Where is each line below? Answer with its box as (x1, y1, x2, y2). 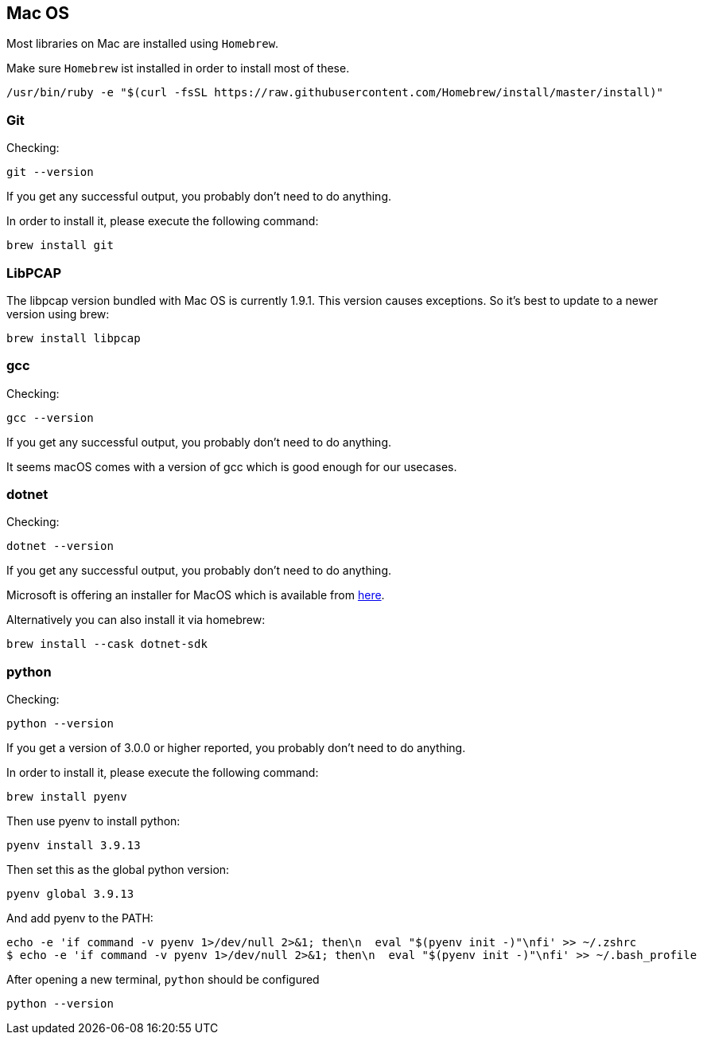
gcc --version (6, 411, 94, 424)
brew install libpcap (6, 331, 141, 345)
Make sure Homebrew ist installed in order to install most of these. (6, 61, 350, 76)
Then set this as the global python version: (6, 863, 230, 877)
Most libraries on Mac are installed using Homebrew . (6, 37, 279, 51)
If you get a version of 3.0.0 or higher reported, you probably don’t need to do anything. (6, 741, 466, 755)
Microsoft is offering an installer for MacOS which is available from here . (6, 588, 385, 602)
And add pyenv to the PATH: (6, 911, 153, 926)
